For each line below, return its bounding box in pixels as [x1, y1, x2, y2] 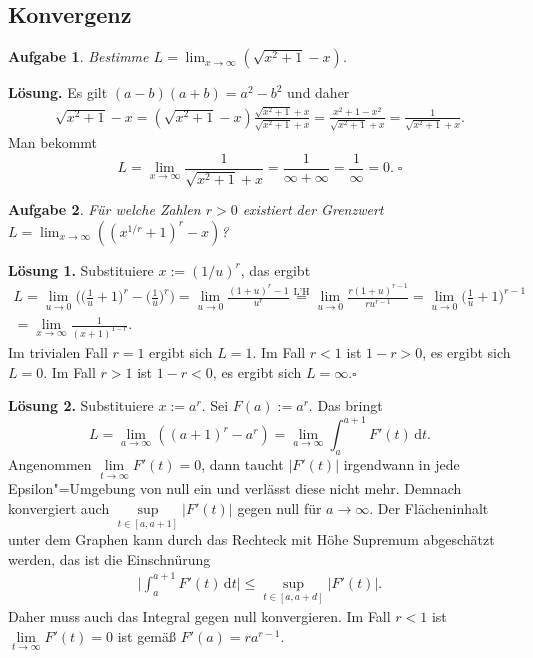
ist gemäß [117, 625, 177, 646]
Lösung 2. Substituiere [8, 395, 154, 416]
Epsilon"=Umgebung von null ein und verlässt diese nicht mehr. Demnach [8, 478, 462, 499]
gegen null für [237, 497, 322, 518]
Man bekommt [8, 132, 98, 153]
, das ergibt [240, 259, 311, 280]
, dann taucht [201, 454, 284, 475]
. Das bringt [308, 395, 383, 416]
